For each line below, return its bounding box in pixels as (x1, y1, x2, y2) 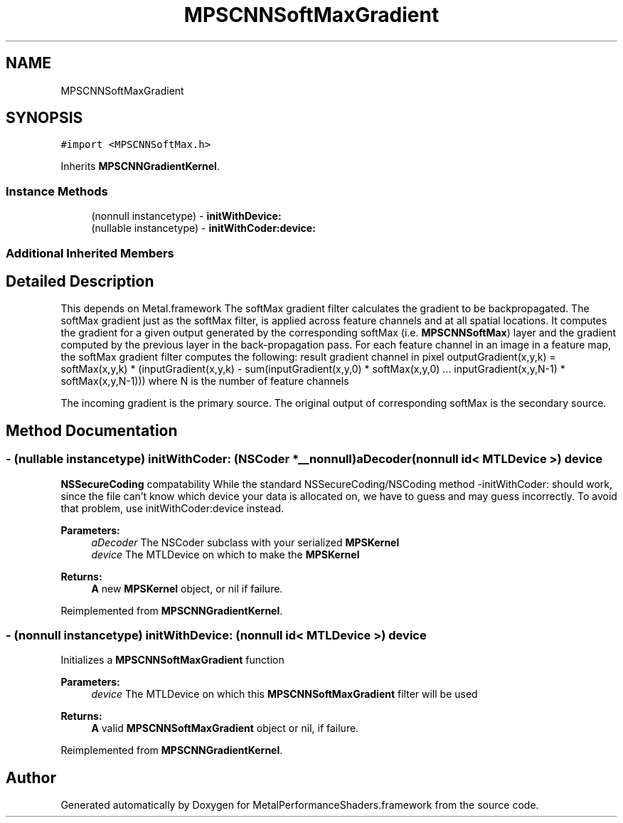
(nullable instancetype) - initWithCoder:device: (91, 222, 316, 235)
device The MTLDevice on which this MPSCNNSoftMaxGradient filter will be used (91, 688, 478, 701)
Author (6, 768, 56, 787)
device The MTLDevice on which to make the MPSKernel (91, 548, 360, 561)
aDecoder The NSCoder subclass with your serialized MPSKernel (91, 536, 400, 548)
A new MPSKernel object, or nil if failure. (91, 582, 283, 595)
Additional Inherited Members (6, 245, 174, 260)
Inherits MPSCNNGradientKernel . (60, 160, 220, 173)
